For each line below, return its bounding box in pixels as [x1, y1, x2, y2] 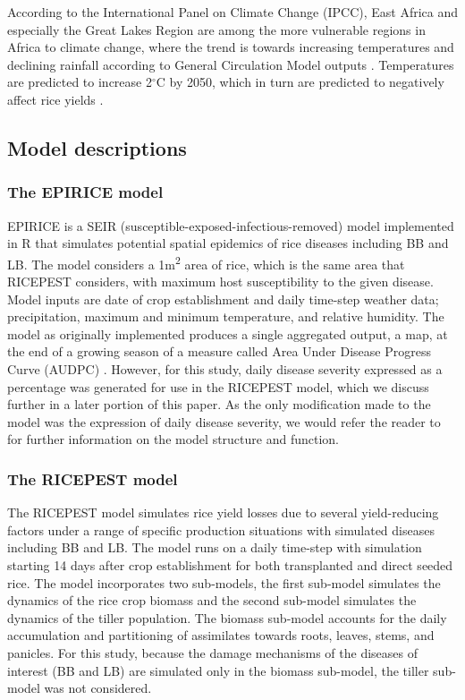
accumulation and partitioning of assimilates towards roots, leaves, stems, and [7, 626, 435, 645]
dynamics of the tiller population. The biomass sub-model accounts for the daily [7, 608, 447, 627]
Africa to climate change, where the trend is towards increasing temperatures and [7, 38, 454, 56]
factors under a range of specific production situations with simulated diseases [7, 520, 435, 539]
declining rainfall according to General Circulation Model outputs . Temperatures [7, 55, 454, 73]
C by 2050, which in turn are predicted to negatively [156, 73, 444, 91]
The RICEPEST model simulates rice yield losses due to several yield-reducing [7, 503, 439, 522]
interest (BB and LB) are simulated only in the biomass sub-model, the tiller [7, 661, 429, 679]
